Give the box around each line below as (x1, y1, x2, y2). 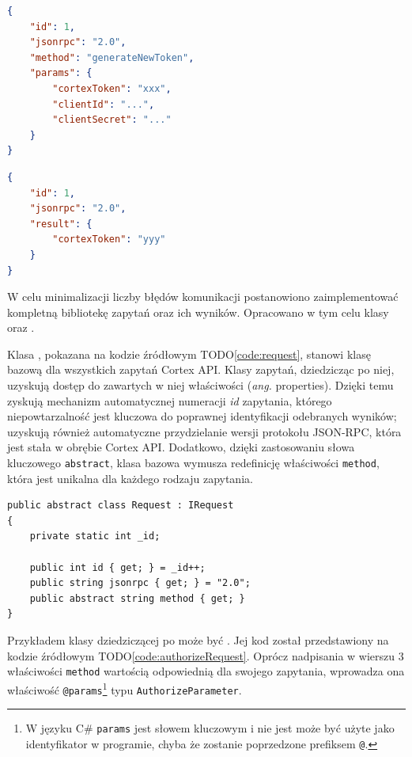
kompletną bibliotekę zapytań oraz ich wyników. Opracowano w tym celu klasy (7, 303, 389, 320)
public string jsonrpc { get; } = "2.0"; (29, 577, 251, 589)
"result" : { (29, 218, 93, 230)
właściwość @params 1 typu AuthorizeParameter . (7, 679, 242, 698)
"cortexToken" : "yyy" (52, 234, 166, 245)
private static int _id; (29, 531, 161, 542)
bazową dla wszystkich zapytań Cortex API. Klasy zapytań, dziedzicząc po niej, (7, 361, 395, 378)
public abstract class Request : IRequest (7, 500, 234, 512)
